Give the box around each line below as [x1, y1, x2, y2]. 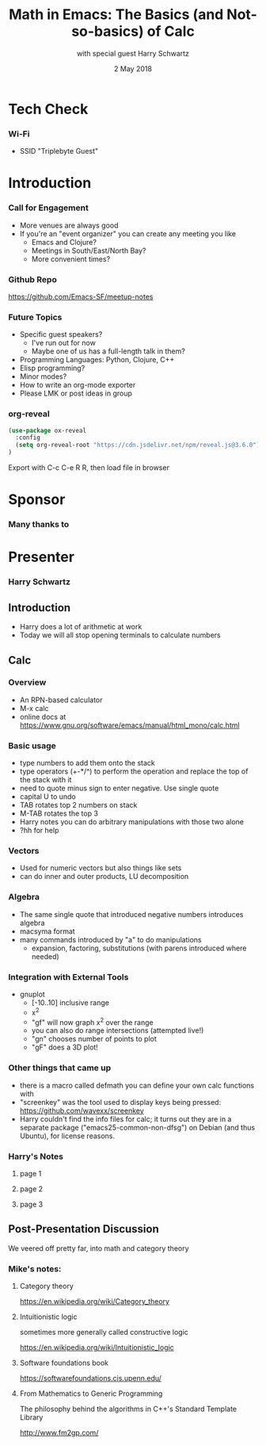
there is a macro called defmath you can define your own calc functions [19, 1080, 255, 1090]
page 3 [19, 1199, 44, 1209]
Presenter [8, 549, 75, 566]
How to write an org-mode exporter [19, 380, 136, 390]
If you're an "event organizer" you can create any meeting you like [19, 228, 236, 239]
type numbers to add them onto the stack [19, 759, 156, 768]
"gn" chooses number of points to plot [31, 1034, 157, 1044]
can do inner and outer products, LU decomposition [19, 872, 189, 881]
